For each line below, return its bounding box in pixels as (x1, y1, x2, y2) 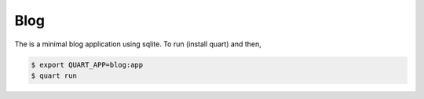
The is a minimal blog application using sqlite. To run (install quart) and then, (14, 39, 262, 49)
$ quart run (31, 71, 78, 80)
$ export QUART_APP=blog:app (31, 60, 144, 69)
